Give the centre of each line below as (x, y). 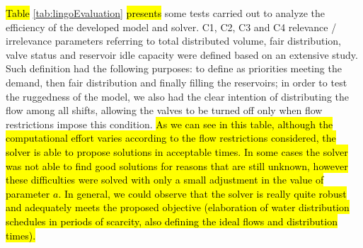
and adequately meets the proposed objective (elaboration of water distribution (178, 207)
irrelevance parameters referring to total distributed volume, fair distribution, (173, 41)
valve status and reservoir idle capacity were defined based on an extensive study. (182, 54)
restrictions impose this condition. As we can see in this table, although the (169, 124)
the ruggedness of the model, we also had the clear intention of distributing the (177, 96)
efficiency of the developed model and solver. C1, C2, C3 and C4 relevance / (171, 27)
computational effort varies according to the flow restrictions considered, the (171, 138)
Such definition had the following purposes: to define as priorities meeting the (174, 68)
